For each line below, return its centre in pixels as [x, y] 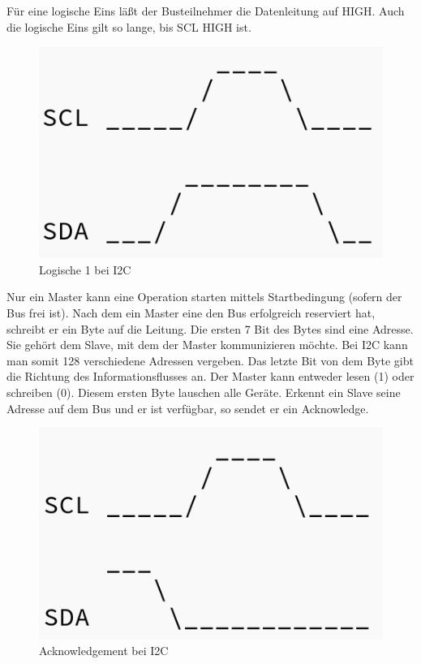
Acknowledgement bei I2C [104, 651]
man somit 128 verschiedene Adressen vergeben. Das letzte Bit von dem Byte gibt [210, 360]
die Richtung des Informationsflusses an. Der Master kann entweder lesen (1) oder [210, 376]
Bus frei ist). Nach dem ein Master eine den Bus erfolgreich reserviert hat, [191, 313]
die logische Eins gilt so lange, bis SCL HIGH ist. [129, 26]
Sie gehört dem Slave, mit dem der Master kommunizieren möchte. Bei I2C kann [207, 345]
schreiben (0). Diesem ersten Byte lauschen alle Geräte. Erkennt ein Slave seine [204, 392]
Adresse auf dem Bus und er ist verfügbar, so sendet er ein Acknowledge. [188, 408]
